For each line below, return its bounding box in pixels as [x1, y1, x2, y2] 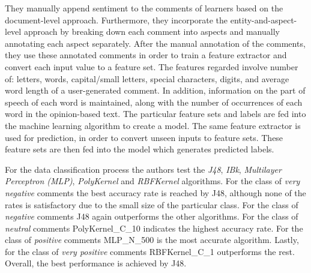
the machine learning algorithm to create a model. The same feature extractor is [5, 119, 301, 131]
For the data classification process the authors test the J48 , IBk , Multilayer [5, 163, 282, 175]
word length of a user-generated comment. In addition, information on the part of [5, 84, 306, 97]
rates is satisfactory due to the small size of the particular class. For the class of [5, 198, 298, 211]
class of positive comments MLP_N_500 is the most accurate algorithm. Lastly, [5, 233, 299, 246]
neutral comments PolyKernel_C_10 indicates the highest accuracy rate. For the [5, 221, 303, 234]
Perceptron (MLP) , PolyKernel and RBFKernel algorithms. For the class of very [5, 175, 300, 187]
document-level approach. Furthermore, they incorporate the [5, 13, 228, 26]
